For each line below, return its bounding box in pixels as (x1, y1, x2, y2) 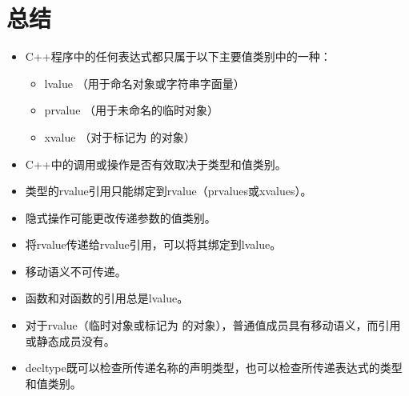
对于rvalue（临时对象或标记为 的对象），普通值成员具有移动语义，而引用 (25, 317, 401, 334)
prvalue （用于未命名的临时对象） (44, 102, 219, 118)
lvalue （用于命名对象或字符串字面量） (44, 74, 245, 91)
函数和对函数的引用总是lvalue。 (25, 290, 189, 306)
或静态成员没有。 (25, 332, 115, 349)
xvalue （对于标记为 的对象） (44, 128, 195, 145)
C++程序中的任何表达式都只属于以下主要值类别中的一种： (25, 48, 331, 65)
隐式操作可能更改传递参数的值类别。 (25, 209, 216, 226)
